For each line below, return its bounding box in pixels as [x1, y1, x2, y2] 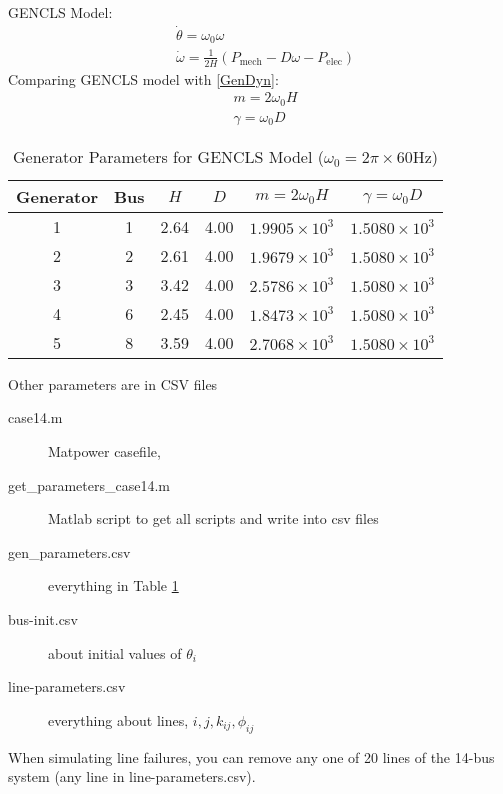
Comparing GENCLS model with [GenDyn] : [8, 68, 279, 89]
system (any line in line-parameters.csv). [8, 766, 256, 787]
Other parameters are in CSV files [8, 373, 218, 394]
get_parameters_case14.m [8, 474, 170, 495]
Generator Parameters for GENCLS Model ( [12, 144, 324, 168]
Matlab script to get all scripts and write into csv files [48, 508, 379, 529]
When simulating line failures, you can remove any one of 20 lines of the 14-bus [8, 746, 495, 767]
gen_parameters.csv [8, 541, 131, 562]
